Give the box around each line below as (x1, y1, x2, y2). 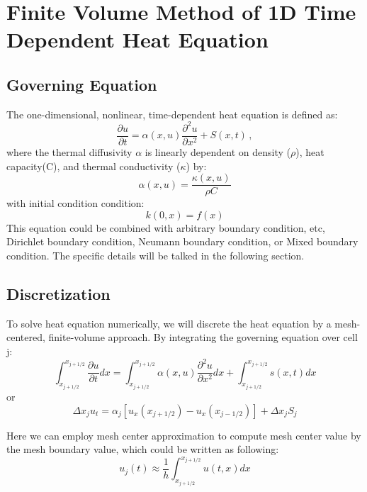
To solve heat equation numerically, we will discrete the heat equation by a (6, 315, 332, 330)
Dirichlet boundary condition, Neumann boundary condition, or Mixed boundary (6, 234, 358, 249)
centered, (6, 330, 45, 345)
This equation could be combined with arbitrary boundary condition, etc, (6, 220, 325, 235)
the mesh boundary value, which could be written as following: (6, 442, 279, 457)
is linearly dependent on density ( (145, 144, 290, 159)
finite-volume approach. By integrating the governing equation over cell (48, 330, 358, 345)
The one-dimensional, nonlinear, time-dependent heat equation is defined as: (6, 106, 338, 121)
